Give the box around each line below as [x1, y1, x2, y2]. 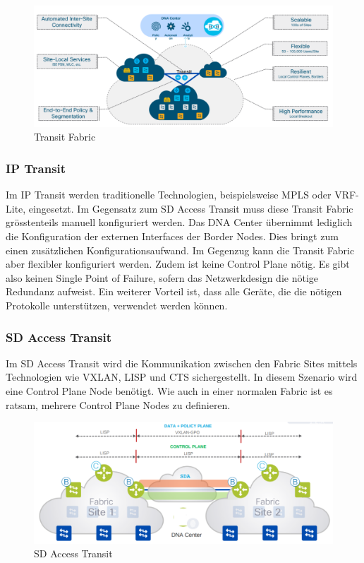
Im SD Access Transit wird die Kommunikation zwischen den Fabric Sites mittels [6, 355, 358, 370]
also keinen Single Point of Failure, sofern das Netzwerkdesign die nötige [6, 270, 318, 285]
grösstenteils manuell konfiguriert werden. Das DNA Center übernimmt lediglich [6, 215, 353, 230]
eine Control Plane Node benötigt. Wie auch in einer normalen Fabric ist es [6, 383, 333, 398]
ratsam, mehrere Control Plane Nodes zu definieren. [6, 397, 231, 412]
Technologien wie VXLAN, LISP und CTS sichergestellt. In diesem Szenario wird [6, 369, 358, 384]
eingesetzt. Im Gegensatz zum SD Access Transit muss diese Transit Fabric [28, 201, 353, 215]
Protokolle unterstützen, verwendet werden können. [6, 297, 228, 312]
